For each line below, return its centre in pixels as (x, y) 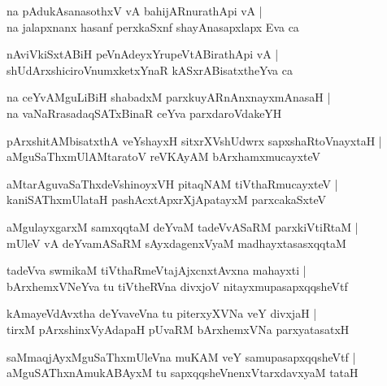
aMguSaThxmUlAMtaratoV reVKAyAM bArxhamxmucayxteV (163, 156)
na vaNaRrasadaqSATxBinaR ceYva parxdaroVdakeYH (144, 113)
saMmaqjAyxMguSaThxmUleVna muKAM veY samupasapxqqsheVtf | (181, 356)
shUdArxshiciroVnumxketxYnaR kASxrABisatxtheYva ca (150, 69)
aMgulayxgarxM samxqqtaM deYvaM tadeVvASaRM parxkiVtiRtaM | (183, 226)
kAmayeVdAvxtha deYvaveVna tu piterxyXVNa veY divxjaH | (162, 313)
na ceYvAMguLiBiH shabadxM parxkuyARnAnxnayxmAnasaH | (169, 97)
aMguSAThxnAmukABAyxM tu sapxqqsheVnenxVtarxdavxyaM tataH (183, 373)
